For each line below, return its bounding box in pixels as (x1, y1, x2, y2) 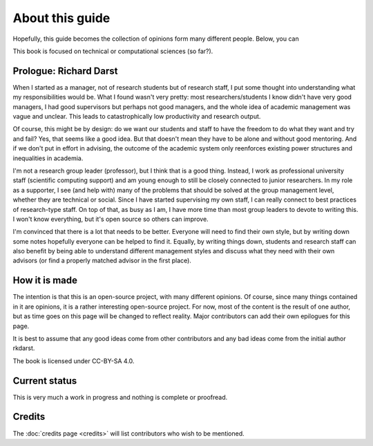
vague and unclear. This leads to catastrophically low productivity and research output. (12, 113, 261, 121)
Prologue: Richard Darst (12, 65, 118, 77)
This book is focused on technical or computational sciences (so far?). (12, 47, 213, 55)
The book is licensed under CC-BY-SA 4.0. (12, 356, 135, 365)
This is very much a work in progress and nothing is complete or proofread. (12, 393, 228, 401)
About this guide (12, 10, 111, 26)
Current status (12, 375, 77, 387)
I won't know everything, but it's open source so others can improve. (12, 215, 209, 223)
